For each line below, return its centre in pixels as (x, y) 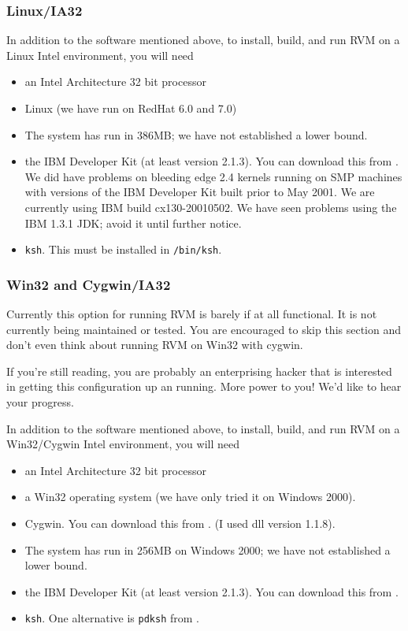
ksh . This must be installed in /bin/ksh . (123, 249)
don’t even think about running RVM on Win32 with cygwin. (155, 345)
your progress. (40, 402)
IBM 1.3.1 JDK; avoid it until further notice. (133, 223)
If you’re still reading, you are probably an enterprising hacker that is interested (199, 371)
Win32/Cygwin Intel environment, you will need (123, 444)
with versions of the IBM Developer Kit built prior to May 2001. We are (200, 192)
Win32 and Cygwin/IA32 (89, 284)
